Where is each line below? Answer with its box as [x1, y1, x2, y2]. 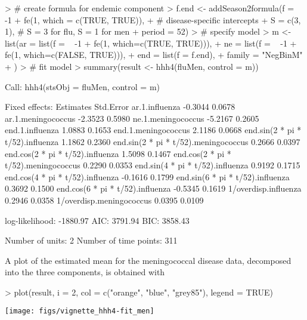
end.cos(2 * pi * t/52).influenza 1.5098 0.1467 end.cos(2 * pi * [5, 147, 231, 159]
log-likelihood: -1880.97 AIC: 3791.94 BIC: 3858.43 [5, 214, 190, 226]
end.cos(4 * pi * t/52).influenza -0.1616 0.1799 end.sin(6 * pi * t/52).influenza [5, 170, 290, 183]
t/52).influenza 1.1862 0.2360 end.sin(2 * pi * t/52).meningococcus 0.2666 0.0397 [5, 135, 300, 147]
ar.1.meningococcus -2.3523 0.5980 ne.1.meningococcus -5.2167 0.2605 [5, 112, 259, 124]
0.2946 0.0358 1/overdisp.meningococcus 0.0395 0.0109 [5, 193, 204, 206]
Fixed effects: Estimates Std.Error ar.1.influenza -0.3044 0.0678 [5, 100, 235, 113]
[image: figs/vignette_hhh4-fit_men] [5, 307, 154, 316]
